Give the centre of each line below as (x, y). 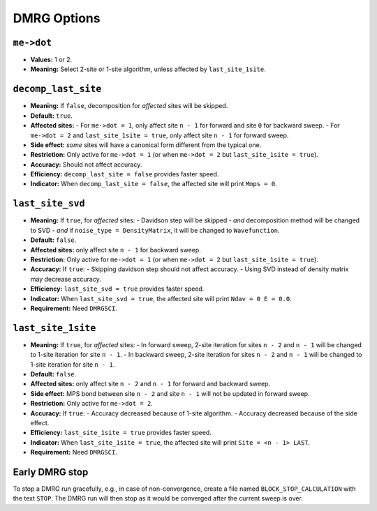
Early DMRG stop (51, 472)
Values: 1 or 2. (51, 60)
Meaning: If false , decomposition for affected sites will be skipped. (129, 106)
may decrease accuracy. (66, 279)
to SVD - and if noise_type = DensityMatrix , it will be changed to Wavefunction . (155, 230)
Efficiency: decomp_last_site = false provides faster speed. (125, 174)
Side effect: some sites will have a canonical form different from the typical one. (146, 145)
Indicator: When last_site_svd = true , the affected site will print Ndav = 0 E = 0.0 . (161, 298)
